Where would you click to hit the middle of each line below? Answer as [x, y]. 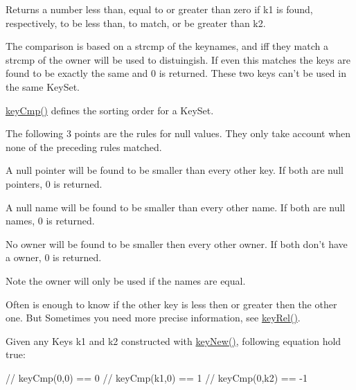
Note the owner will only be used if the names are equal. [126, 280]
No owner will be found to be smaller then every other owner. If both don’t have [177, 243]
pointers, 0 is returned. [54, 183]
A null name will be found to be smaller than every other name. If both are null [176, 207]
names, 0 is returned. [50, 221]
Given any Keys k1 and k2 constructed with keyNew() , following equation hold [173, 340]
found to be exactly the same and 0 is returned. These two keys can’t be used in [176, 73]
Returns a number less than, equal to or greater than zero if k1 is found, [159, 9]
